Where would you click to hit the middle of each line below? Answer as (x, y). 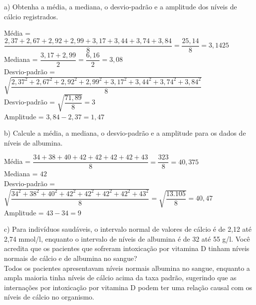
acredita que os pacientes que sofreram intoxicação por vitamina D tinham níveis (127, 248)
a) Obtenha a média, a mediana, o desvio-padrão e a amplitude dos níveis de (121, 6)
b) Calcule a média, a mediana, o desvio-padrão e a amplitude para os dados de (125, 133)
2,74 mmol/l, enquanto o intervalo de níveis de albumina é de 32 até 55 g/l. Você (127, 238)
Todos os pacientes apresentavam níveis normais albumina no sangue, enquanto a (127, 268)
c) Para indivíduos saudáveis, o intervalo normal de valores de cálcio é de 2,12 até (128, 229)
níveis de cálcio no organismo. (49, 297)
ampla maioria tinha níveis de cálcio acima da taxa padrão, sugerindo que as (120, 278)
